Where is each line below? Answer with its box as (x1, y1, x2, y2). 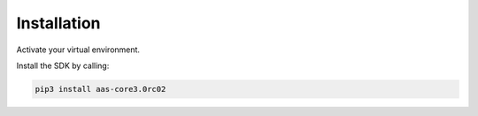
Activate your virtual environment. (16, 44, 141, 55)
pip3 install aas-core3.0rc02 (35, 84, 166, 94)
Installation (16, 13, 101, 33)
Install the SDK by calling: (16, 60, 110, 71)
